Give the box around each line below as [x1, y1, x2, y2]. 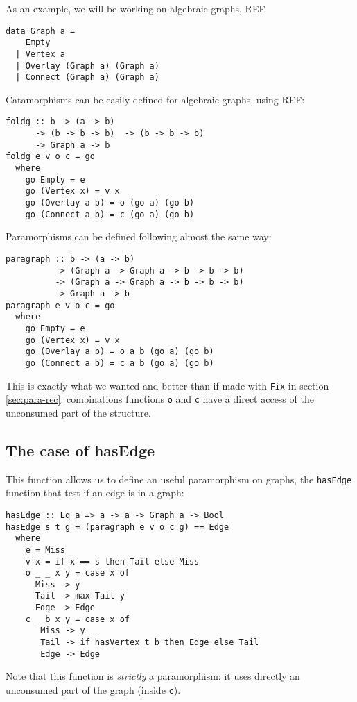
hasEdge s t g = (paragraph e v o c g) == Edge [6, 521, 229, 532]
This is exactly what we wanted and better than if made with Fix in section [6, 378, 329, 392]
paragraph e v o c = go [6, 300, 115, 310]
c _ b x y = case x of [25, 614, 130, 624]
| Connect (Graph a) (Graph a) [15, 72, 159, 83]
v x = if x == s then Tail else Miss [25, 556, 200, 567]
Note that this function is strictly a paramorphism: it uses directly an [6, 669, 300, 683]
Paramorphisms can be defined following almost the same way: [6, 229, 272, 244]
